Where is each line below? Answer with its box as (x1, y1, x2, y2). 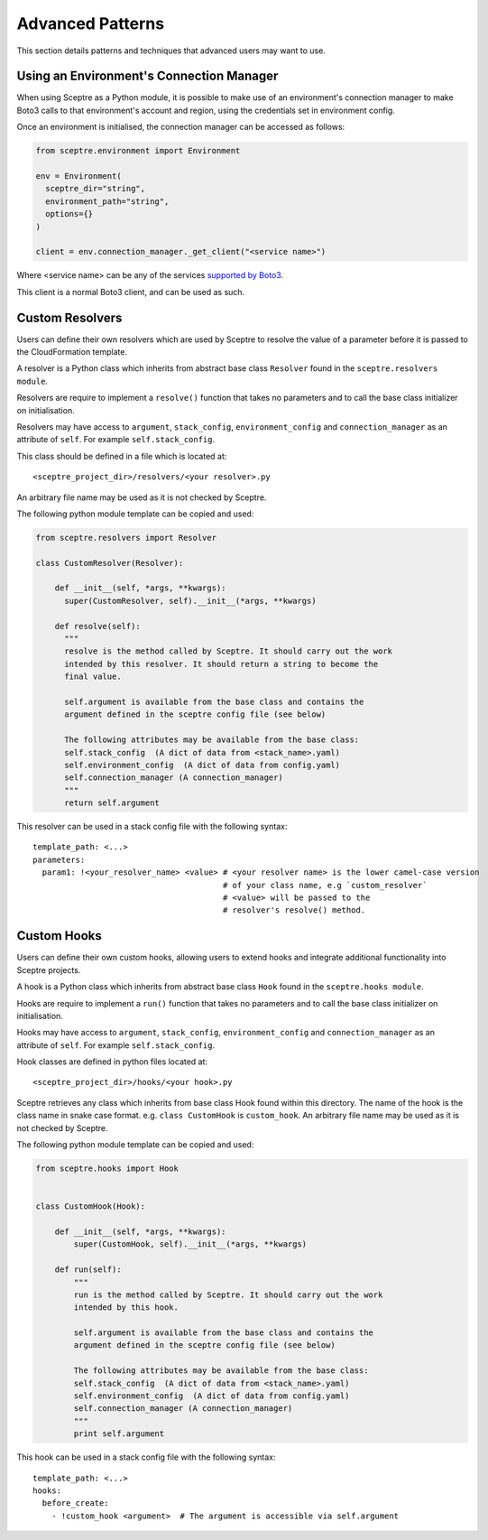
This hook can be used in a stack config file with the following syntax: (16, 1452, 276, 1462)
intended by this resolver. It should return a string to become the (64, 659, 379, 669)
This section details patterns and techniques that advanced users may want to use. (16, 45, 327, 56)
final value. (64, 672, 122, 682)
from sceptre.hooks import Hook (35, 1164, 180, 1174)
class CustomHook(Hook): (35, 1201, 146, 1211)
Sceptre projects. (16, 964, 81, 975)
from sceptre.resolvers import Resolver (35, 533, 216, 543)
